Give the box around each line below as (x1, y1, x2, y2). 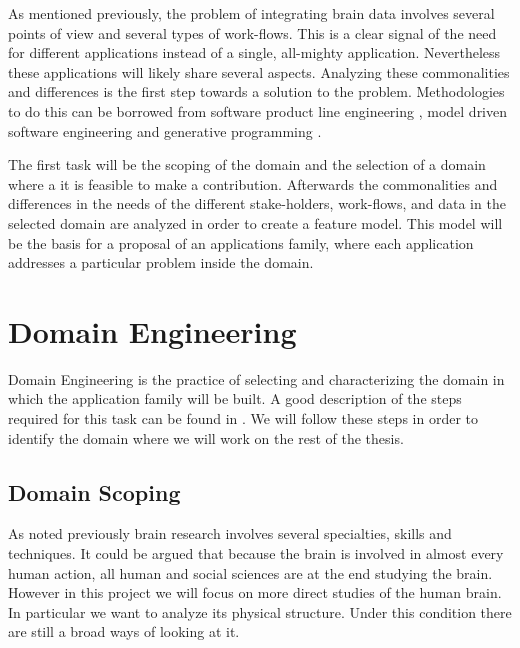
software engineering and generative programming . (8, 120, 322, 141)
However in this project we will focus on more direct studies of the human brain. (8, 582, 502, 603)
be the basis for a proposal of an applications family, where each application (8, 232, 474, 253)
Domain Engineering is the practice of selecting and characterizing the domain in (8, 368, 505, 389)
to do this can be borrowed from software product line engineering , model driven (8, 100, 508, 121)
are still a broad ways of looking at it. (8, 621, 240, 642)
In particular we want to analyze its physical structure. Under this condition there (8, 601, 512, 622)
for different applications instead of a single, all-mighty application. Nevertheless (8, 42, 501, 63)
